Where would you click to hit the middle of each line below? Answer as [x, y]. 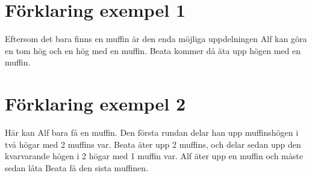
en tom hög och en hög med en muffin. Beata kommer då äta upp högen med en [153, 50]
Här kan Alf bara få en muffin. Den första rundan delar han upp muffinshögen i [152, 132]
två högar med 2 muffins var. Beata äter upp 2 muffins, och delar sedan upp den [153, 144]
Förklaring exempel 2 [95, 104]
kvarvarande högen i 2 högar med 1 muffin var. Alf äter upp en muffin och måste [154, 156]
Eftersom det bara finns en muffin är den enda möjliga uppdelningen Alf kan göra [156, 39]
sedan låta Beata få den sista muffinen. [77, 167]
